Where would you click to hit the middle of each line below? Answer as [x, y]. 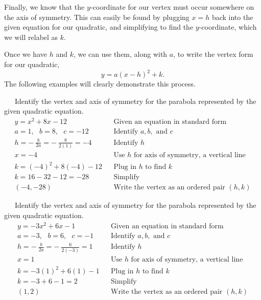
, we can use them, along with [120, 54]
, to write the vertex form [213, 54]
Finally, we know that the [44, 7]
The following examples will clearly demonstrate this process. [100, 84]
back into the [232, 17]
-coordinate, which [228, 27]
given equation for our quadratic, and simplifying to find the [99, 27]
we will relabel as [31, 37]
